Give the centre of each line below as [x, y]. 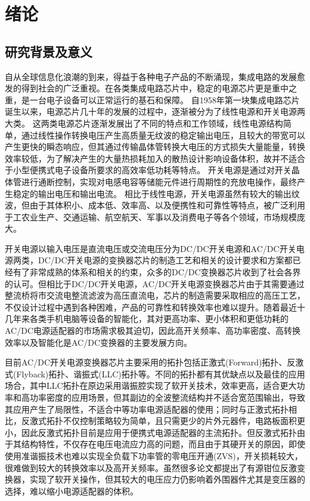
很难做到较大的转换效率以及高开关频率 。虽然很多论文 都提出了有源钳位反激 [151, 467]
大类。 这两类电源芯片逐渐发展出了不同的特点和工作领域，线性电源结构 [144, 123]
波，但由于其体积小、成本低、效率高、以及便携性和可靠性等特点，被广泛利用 [155, 205]
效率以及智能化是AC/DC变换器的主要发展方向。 [99, 342]
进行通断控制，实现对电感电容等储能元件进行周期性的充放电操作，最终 [159, 181]
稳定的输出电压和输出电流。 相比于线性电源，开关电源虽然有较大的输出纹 [156, 193]
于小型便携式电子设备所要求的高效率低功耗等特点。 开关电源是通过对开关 [148, 170]
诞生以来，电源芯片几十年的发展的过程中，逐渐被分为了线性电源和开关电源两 [155, 111]
